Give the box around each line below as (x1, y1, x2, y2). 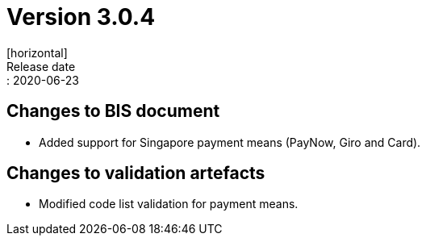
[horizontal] (6, 45, 68, 60)
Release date (6, 59, 76, 73)
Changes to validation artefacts (6, 163, 265, 184)
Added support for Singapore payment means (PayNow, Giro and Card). (39, 135, 421, 149)
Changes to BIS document (6, 101, 220, 122)
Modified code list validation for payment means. (39, 197, 299, 211)
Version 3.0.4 (6, 3, 156, 31)
